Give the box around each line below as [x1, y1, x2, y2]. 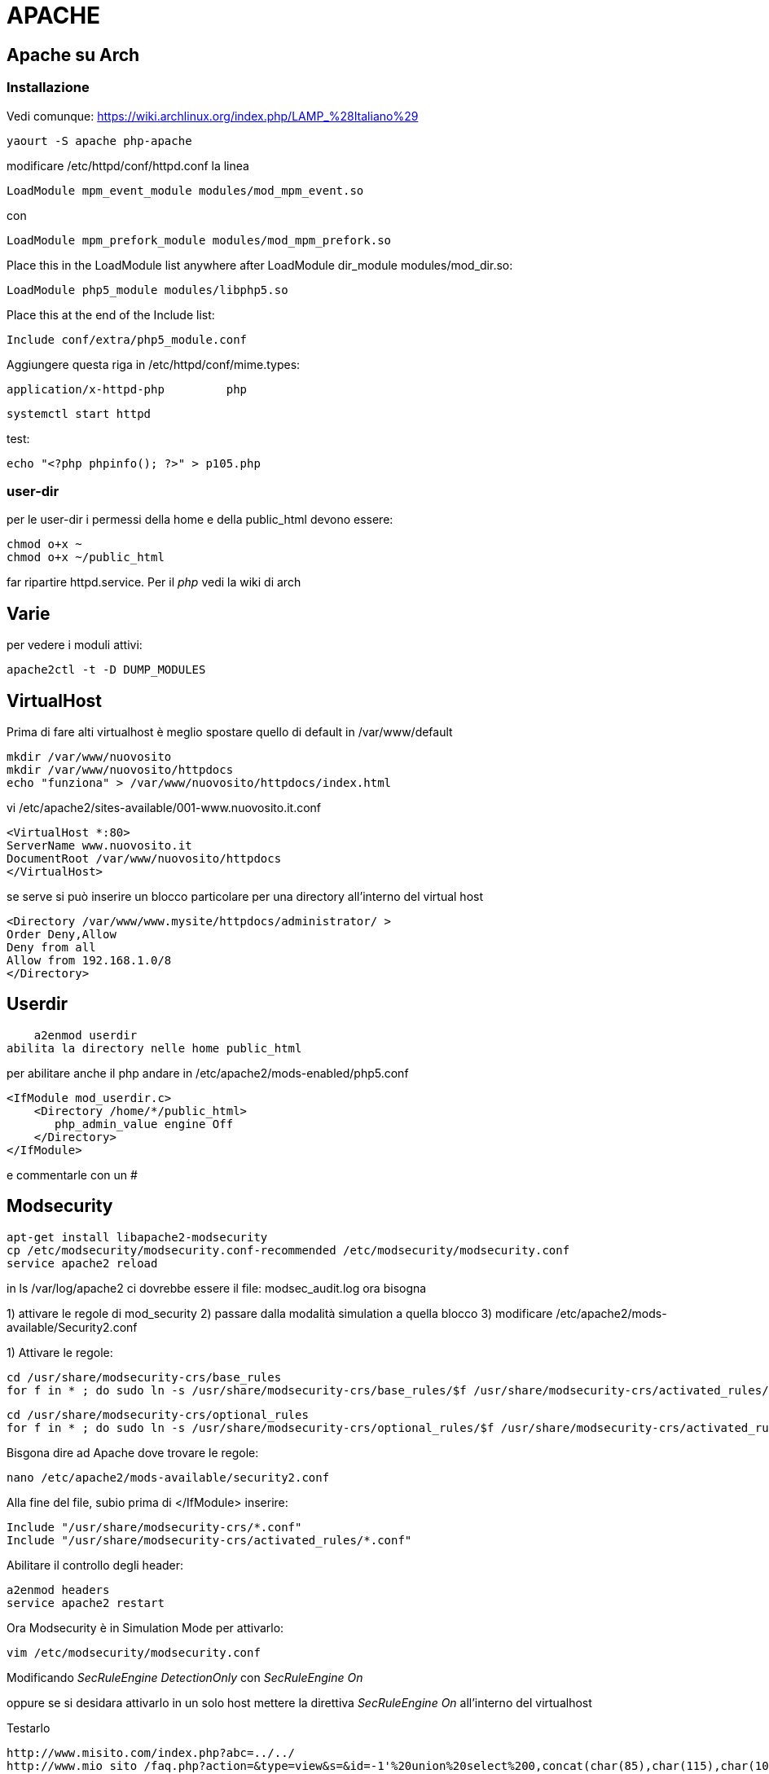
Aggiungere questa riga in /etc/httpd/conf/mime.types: [7, 357, 301, 371]
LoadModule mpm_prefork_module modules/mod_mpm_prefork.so [7, 233, 392, 247]
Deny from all [7, 940, 96, 954]
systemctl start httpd [7, 406, 152, 420]
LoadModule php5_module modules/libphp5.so [7, 283, 288, 296]
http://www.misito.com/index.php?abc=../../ [7, 1745, 296, 1759]
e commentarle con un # [7, 1167, 138, 1182]
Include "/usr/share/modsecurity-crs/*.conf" [7, 1520, 302, 1534]
